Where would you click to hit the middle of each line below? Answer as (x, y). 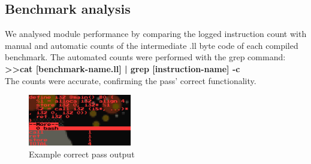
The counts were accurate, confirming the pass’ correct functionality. (131, 80)
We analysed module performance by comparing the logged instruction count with (156, 34)
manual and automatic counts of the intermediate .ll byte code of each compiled (152, 45)
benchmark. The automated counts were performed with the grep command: (145, 57)
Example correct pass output (82, 154)
